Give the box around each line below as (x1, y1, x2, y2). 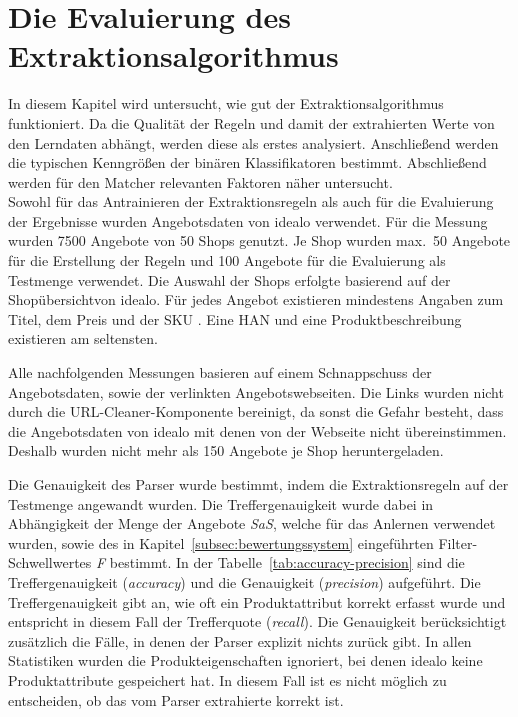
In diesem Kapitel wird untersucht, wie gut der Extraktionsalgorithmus (8, 93, 444, 114)
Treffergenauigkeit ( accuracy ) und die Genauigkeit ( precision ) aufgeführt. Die (8, 571, 481, 592)
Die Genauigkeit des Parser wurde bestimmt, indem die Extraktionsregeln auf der (8, 474, 509, 494)
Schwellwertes (8, 552, 92, 573)
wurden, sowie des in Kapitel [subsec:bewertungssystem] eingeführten (8, 532, 434, 553)
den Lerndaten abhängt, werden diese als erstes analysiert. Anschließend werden (8, 132, 499, 153)
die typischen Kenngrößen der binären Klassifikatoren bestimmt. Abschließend (8, 152, 487, 173)
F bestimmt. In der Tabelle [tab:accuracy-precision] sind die (95, 552, 465, 573)
